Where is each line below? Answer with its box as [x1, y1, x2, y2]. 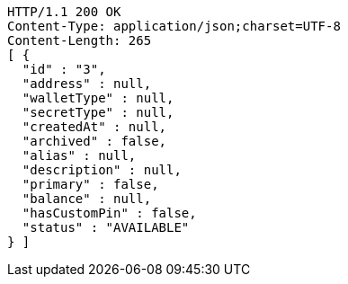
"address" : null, [22, 76, 152, 91]
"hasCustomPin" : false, [22, 206, 197, 220]
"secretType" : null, [22, 105, 174, 120]
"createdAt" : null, [22, 120, 167, 134]
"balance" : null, [22, 191, 152, 206]
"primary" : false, [22, 177, 159, 191]
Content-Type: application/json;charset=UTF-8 [7, 19, 341, 33]
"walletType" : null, [22, 91, 174, 105]
